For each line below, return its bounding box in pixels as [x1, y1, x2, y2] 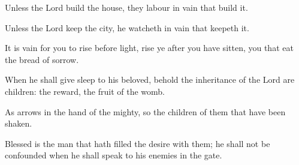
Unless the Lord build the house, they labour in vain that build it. [5, 1, 248, 13]
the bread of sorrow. [5, 53, 79, 65]
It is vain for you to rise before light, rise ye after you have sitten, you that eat [5, 41, 294, 54]
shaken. [5, 117, 32, 130]
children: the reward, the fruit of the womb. [5, 85, 165, 97]
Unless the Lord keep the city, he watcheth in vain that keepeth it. [5, 21, 249, 34]
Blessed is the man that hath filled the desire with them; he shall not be [5, 137, 270, 149]
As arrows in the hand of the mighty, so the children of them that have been [5, 105, 286, 118]
